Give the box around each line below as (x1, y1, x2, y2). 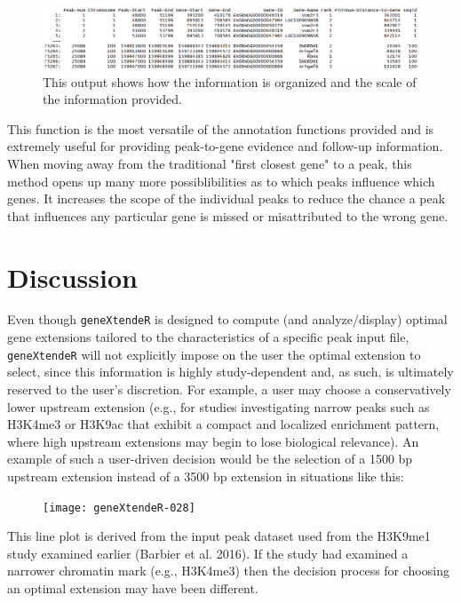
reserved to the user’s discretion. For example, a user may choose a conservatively (7, 379, 451, 398)
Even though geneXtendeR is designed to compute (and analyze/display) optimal (7, 310, 448, 329)
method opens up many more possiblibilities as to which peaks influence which (7, 171, 435, 190)
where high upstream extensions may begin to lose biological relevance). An (7, 432, 419, 450)
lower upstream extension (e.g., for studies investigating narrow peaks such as (7, 397, 430, 416)
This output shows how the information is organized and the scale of (43, 72, 417, 91)
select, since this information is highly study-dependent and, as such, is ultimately (7, 362, 454, 381)
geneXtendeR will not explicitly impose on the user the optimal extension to (7, 345, 421, 363)
